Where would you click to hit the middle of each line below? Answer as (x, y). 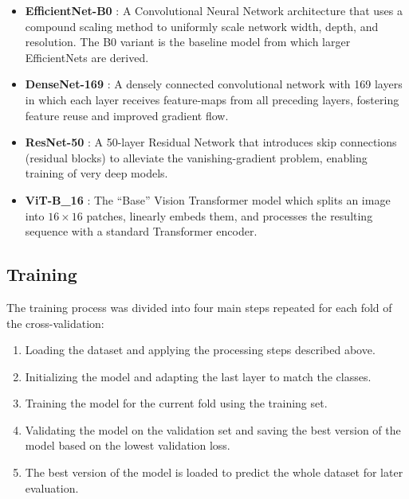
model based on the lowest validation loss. (128, 445)
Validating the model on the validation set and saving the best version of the (213, 429)
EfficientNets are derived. (87, 57)
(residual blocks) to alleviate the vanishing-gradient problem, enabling (196, 157)
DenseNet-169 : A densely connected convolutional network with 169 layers (214, 84)
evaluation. (52, 487)
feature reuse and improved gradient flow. (127, 115)
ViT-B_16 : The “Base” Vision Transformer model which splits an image (208, 199)
